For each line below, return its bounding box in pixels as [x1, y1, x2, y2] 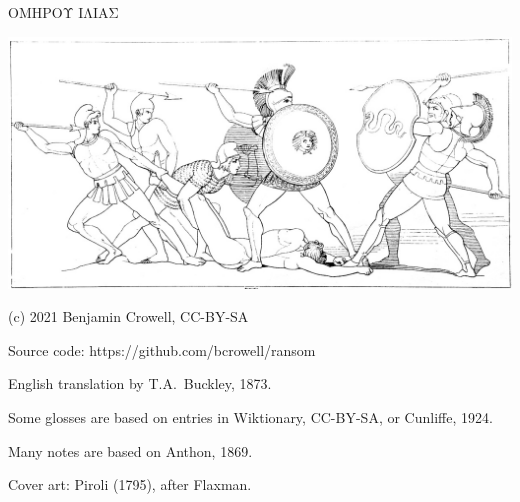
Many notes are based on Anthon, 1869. [8, 440, 253, 461]
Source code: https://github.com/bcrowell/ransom [8, 339, 316, 360]
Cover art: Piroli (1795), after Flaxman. [8, 474, 252, 495]
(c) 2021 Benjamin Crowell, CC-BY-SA [8, 306, 249, 327]
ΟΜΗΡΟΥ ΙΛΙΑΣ [8, 2, 119, 22]
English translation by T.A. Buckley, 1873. [8, 373, 272, 394]
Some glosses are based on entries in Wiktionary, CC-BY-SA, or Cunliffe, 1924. [8, 406, 493, 427]
